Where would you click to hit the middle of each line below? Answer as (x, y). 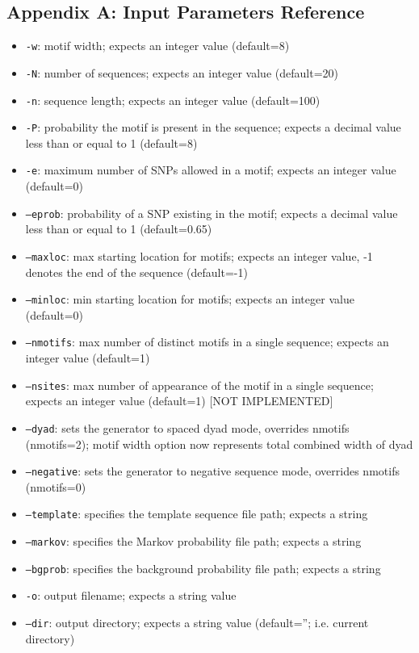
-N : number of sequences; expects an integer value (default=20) (182, 72)
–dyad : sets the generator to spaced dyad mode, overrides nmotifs (187, 427)
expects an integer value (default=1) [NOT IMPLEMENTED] (179, 401)
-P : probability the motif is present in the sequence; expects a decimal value (213, 127)
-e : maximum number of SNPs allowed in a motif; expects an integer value (211, 170)
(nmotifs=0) (56, 486)
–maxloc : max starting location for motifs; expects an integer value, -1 (199, 255)
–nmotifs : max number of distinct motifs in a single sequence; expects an (207, 342)
